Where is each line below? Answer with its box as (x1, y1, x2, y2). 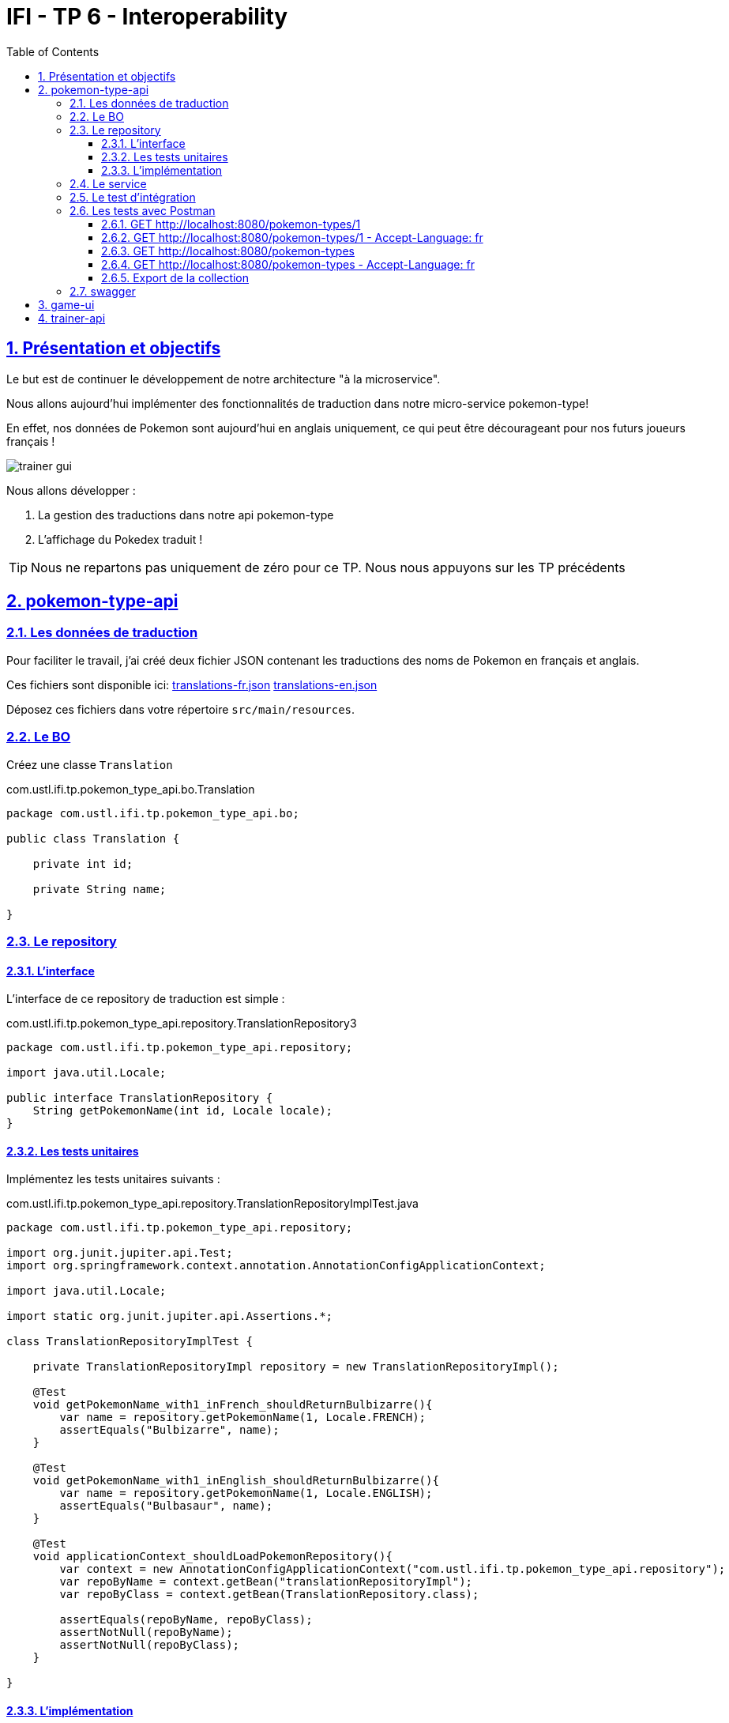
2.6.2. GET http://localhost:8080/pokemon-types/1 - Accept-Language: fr (101, 230, 483, 244)
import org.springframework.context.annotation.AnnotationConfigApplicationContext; (6, 1259, 546, 1272)
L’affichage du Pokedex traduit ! (38, 532, 203, 546)
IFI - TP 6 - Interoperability (6, 3, 288, 30)
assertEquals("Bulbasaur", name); (59, 1499, 273, 1513)
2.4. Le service (70, 176, 147, 190)
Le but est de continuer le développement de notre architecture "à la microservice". (6, 371, 441, 386)
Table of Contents (6, 44, 100, 58)
